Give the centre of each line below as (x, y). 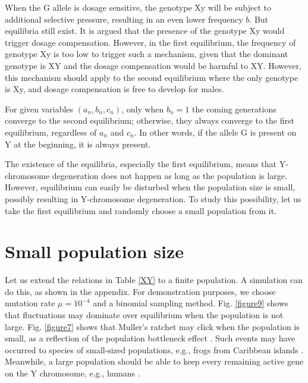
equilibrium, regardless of (51, 132)
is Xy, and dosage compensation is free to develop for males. (114, 89)
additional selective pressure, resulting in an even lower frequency (124, 19)
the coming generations (234, 109)
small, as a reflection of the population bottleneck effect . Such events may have (150, 338)
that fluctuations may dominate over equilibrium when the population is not (144, 315)
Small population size (95, 251)
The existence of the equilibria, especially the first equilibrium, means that (141, 164)
